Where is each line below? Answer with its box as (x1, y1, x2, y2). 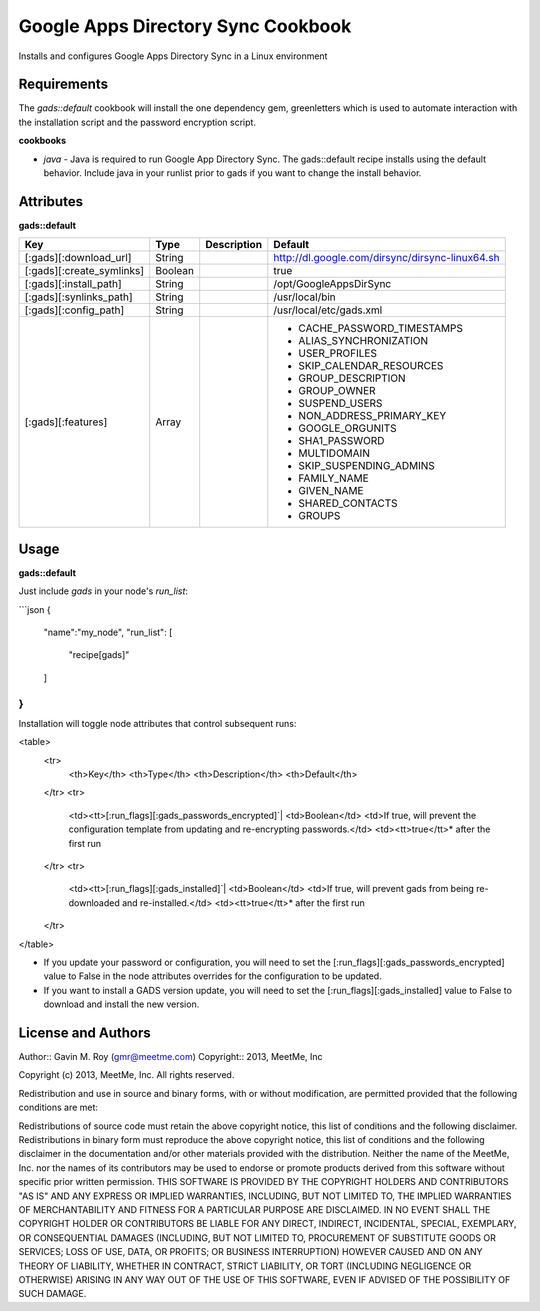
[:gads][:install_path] (24, 277, 122, 291)
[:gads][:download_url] (24, 251, 132, 265)
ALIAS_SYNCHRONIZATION (298, 334, 429, 348)
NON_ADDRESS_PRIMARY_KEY (298, 409, 447, 423)
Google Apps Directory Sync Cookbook (18, 15, 352, 37)
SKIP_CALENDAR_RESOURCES (298, 359, 444, 373)
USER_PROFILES (298, 346, 377, 360)
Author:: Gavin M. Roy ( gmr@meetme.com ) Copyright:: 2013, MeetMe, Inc (18, 1051, 324, 1063)
